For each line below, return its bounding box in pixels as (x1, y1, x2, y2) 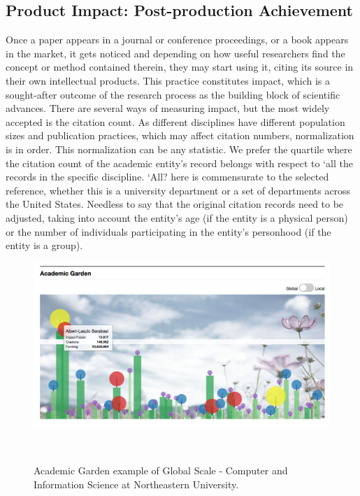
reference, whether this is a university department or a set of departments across (6, 183, 351, 197)
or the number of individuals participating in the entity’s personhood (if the (6, 224, 331, 239)
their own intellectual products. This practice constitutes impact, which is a (6, 73, 331, 87)
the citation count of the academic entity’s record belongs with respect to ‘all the (6, 155, 353, 170)
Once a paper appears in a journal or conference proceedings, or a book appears (6, 32, 349, 47)
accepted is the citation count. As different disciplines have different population (6, 114, 345, 129)
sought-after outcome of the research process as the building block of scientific (6, 87, 340, 101)
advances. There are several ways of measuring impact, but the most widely (6, 101, 330, 115)
